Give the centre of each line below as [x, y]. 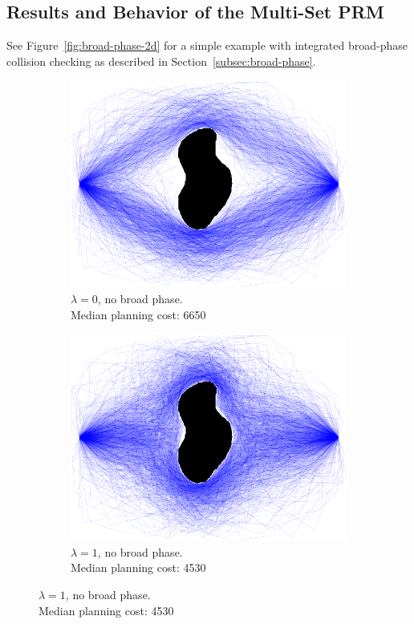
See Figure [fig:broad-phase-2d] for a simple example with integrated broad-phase [207, 45]
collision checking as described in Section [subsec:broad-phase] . [161, 61]
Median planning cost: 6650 [138, 314]
